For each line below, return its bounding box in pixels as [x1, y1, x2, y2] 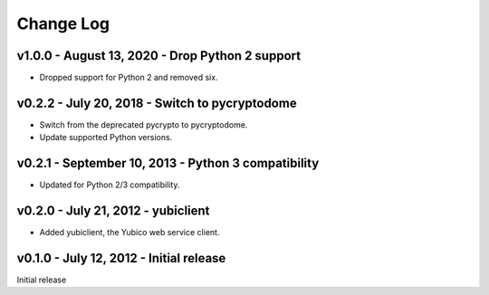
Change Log [16, 14, 110, 33]
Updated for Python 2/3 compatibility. [39, 179, 180, 190]
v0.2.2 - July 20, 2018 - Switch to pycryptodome [16, 95, 298, 110]
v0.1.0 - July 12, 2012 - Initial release [16, 250, 226, 266]
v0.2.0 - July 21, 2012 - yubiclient [16, 204, 210, 219]
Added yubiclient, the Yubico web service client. [39, 227, 220, 238]
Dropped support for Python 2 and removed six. [39, 72, 218, 83]
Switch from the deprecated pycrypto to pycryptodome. [39, 119, 248, 130]
